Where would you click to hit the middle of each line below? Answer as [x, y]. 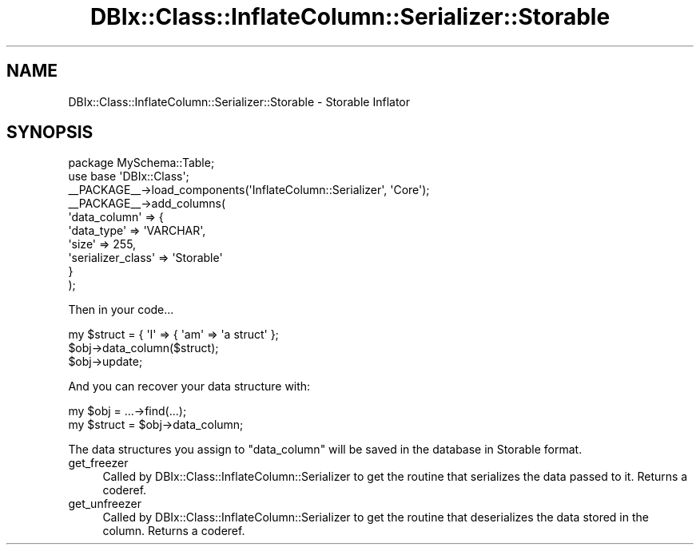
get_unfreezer [105, 504]
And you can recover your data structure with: [189, 386]
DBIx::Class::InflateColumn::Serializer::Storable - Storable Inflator [239, 101]
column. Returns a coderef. [174, 531]
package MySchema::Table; [141, 163]
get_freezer [98, 463]
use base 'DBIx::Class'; [129, 176]
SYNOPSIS [50, 133]
